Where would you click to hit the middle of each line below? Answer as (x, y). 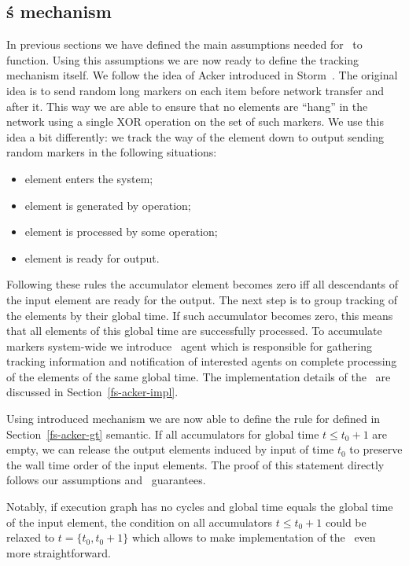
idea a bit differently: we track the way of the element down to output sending (195, 136)
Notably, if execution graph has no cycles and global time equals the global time (200, 507)
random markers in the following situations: (112, 152)
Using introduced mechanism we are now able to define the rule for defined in (193, 419)
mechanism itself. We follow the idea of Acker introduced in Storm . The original (202, 75)
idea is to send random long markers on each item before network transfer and (195, 90)
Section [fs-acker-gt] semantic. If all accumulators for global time (163, 434)
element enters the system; (89, 178)
